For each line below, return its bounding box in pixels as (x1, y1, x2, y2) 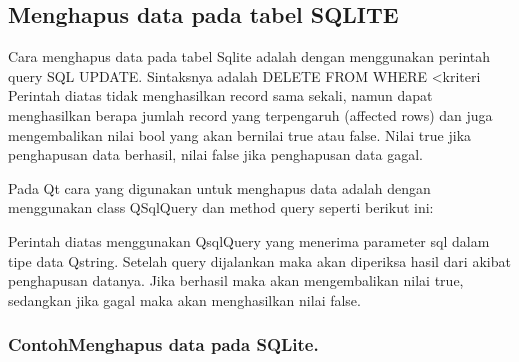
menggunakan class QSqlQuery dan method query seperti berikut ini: (8, 197, 434, 218)
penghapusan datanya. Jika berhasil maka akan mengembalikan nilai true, (8, 270, 464, 291)
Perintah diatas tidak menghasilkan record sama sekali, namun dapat (8, 85, 433, 106)
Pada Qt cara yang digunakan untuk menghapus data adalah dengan (8, 177, 431, 198)
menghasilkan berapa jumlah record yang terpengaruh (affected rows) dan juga (8, 104, 493, 125)
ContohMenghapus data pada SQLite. (8, 332, 319, 357)
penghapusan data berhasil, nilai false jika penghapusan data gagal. (8, 144, 423, 165)
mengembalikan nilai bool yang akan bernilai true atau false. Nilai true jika (8, 124, 472, 145)
